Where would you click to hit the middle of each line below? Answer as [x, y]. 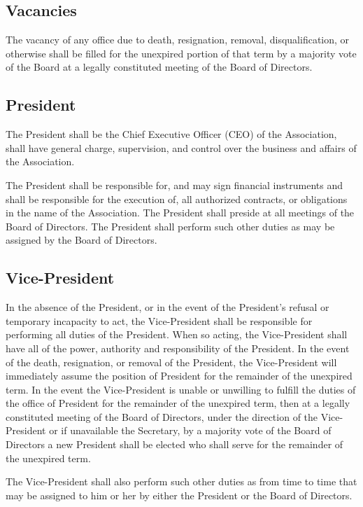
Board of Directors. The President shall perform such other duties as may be [170, 226]
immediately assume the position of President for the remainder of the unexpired [179, 376]
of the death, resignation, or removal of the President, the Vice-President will [171, 362]
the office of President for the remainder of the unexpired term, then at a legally [178, 403]
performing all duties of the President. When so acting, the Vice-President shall [177, 334]
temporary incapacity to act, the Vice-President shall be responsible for [159, 320]
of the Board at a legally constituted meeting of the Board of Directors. [159, 67]
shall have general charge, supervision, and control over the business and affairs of [181, 147]
